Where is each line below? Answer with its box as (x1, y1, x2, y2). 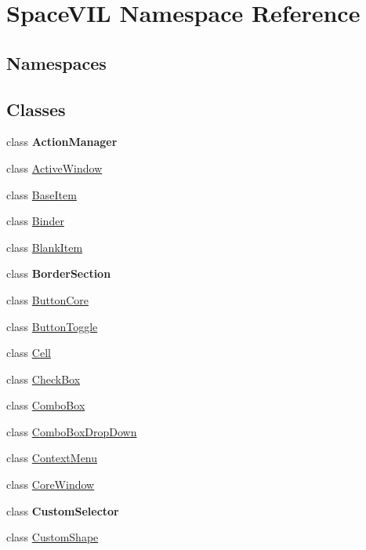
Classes (6, 97, 66, 121)
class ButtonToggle (6, 318, 98, 334)
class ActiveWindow (6, 159, 103, 176)
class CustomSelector (6, 502, 119, 519)
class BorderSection (6, 265, 111, 282)
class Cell (6, 344, 51, 361)
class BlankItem (6, 239, 83, 255)
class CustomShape (6, 529, 99, 545)
